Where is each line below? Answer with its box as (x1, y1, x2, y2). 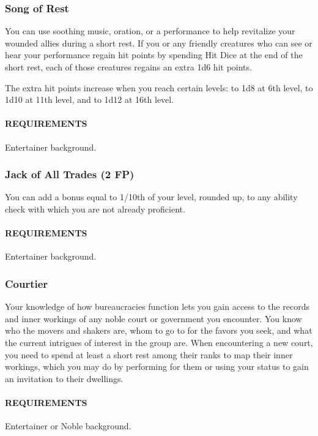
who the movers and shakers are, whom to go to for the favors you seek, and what (5, 324, 312, 337)
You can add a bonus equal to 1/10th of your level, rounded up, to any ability (5, 190, 298, 203)
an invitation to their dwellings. (5, 372, 124, 385)
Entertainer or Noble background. (5, 419, 131, 432)
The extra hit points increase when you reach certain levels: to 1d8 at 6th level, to (5, 81, 313, 94)
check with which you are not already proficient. (5, 202, 185, 215)
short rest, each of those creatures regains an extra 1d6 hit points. (5, 61, 252, 73)
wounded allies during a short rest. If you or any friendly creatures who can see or (5, 36, 312, 49)
